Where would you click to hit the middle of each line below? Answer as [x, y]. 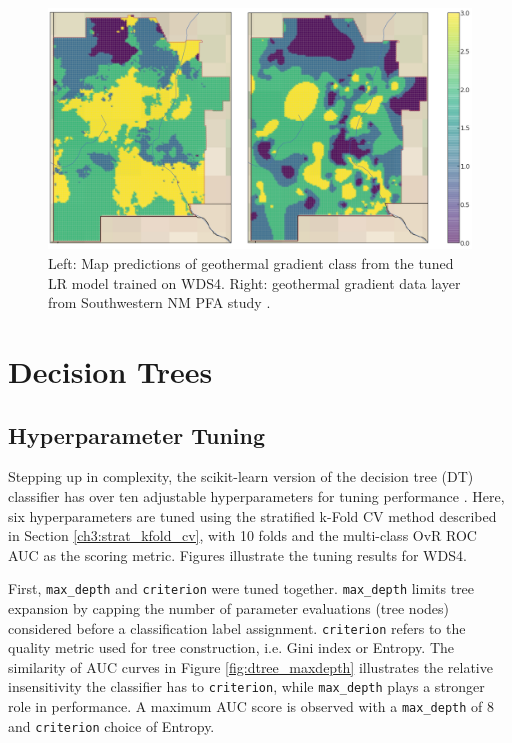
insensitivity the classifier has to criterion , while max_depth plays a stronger [246, 686]
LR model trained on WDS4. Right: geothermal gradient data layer [254, 282]
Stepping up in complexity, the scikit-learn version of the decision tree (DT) [241, 476]
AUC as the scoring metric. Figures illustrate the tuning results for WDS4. [237, 554]
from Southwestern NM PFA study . [159, 302]
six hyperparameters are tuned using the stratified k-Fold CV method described [252, 515]
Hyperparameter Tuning [137, 434]
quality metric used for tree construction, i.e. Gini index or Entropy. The [231, 647]
